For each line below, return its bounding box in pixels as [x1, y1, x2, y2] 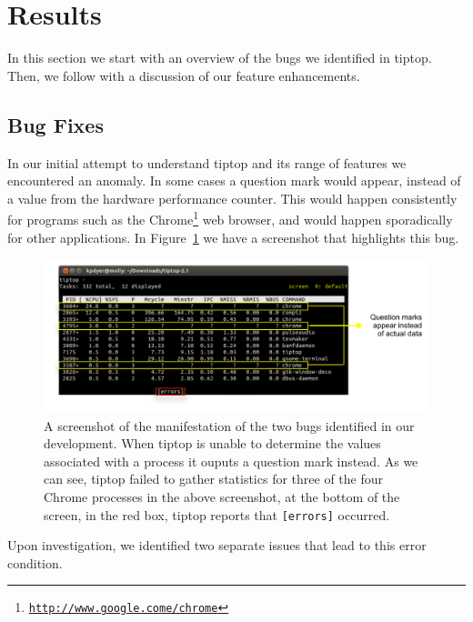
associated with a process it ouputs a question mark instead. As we [44, 451, 418, 470]
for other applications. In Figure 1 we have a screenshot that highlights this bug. [7, 227, 459, 246]
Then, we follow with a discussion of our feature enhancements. [7, 65, 360, 85]
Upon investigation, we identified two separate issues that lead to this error [7, 536, 427, 555]
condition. [7, 553, 63, 572]
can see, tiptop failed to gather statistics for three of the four [44, 469, 384, 488]
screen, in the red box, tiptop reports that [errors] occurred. [44, 505, 390, 524]
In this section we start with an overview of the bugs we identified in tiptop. [7, 48, 432, 67]
